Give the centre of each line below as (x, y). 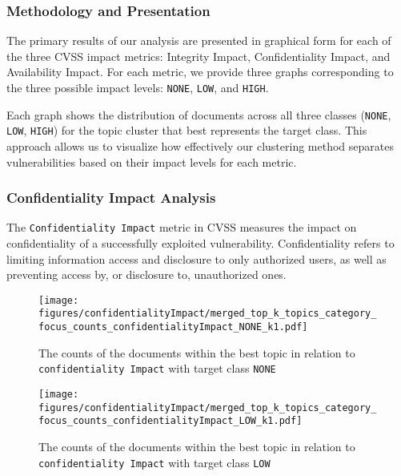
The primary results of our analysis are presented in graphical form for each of (199, 40)
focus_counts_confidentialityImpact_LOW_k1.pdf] (170, 421)
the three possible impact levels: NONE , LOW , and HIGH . (138, 87)
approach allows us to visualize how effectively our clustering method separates (200, 145)
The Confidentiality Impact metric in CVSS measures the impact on (182, 227)
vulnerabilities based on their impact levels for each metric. (152, 161)
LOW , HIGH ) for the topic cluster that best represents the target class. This (187, 130)
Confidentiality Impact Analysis (111, 198)
